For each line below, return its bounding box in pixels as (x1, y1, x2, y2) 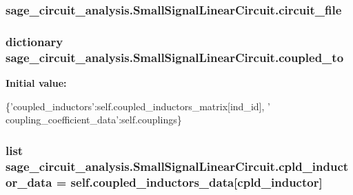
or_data (6, 173, 52, 190)
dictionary (6, 32, 63, 50)
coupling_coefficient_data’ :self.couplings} (6, 112, 182, 127)
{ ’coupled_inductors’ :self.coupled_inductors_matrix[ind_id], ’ (6, 99, 270, 113)
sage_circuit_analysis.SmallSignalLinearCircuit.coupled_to (6, 48, 344, 65)
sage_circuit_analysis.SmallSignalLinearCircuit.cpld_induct (6, 157, 349, 174)
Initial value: (6, 75, 67, 90)
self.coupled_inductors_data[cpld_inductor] (70, 173, 323, 190)
